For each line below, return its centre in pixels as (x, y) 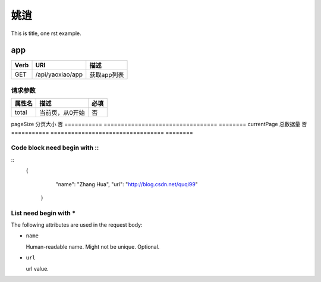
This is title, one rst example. (46, 33)
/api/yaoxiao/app (59, 74)
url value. (37, 268)
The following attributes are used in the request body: (77, 225)
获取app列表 (107, 75)
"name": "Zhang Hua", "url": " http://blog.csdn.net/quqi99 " (127, 184)
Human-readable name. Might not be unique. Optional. (93, 246)
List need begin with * (43, 213)
